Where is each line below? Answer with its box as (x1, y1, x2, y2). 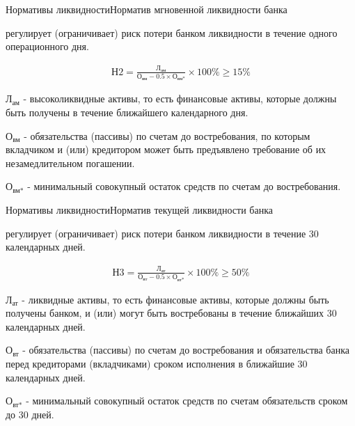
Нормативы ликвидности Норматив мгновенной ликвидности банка (6, 2, 287, 16)
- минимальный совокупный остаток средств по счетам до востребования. (27, 179, 341, 194)
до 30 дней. (6, 407, 54, 421)
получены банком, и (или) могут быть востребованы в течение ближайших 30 (6, 306, 337, 320)
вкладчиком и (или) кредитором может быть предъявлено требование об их (6, 142, 326, 157)
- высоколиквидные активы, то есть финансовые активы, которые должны (23, 91, 337, 106)
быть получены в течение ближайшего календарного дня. (6, 105, 248, 120)
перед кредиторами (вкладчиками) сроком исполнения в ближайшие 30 (6, 356, 308, 370)
